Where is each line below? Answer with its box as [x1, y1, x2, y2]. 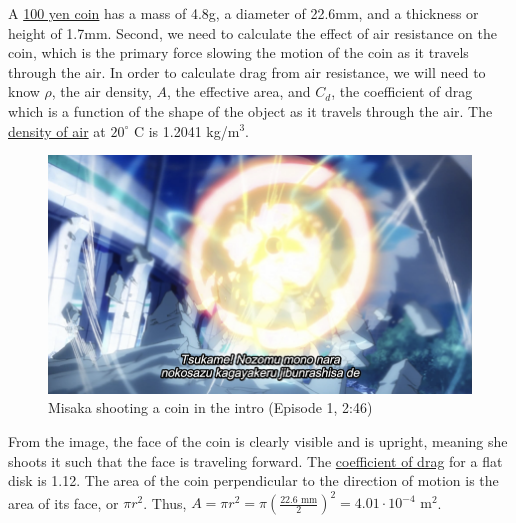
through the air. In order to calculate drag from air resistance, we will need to [8, 61, 486, 82]
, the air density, [51, 81, 152, 102]
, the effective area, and [167, 81, 311, 102]
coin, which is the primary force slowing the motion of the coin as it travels [8, 42, 469, 63]
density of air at [8, 120, 106, 141]
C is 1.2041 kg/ [133, 120, 228, 141]
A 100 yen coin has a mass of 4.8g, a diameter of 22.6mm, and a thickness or [8, 3, 479, 23]
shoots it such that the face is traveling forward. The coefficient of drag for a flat [8, 450, 503, 471]
